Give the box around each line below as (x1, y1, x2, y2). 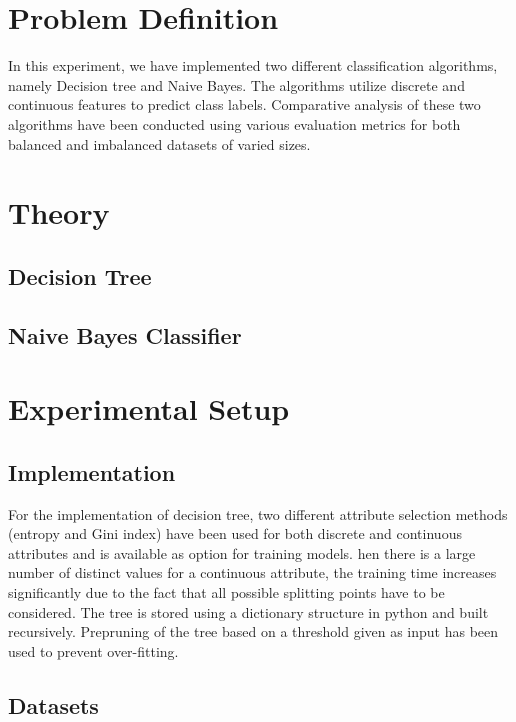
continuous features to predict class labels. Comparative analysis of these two (8, 94, 481, 115)
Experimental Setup (8, 388, 290, 429)
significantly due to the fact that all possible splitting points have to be (8, 581, 445, 602)
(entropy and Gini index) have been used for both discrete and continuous (8, 523, 462, 544)
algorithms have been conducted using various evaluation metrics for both (8, 113, 461, 134)
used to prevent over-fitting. (8, 640, 179, 661)
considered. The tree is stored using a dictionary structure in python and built (8, 601, 489, 622)
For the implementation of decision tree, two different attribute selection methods (8, 503, 508, 524)
